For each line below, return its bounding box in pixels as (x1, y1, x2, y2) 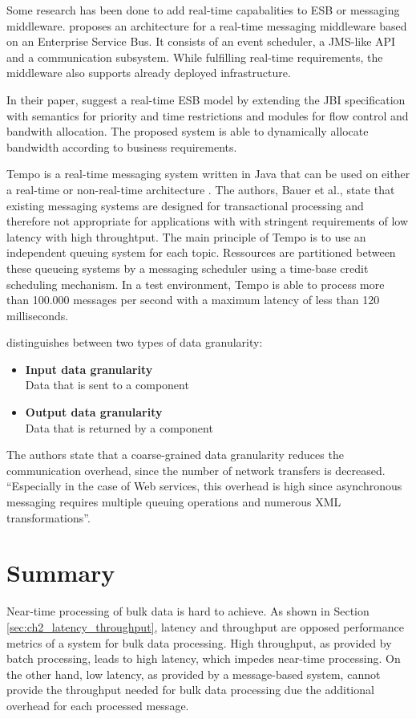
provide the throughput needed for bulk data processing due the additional (6, 681, 374, 698)
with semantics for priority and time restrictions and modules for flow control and (6, 107, 409, 124)
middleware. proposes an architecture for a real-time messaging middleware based (6, 17, 407, 34)
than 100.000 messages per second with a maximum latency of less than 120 (6, 291, 380, 308)
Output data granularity (25, 404, 163, 420)
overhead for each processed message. (6, 697, 189, 713)
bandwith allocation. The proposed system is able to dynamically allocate (6, 123, 369, 140)
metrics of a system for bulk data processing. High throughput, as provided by (6, 634, 392, 651)
